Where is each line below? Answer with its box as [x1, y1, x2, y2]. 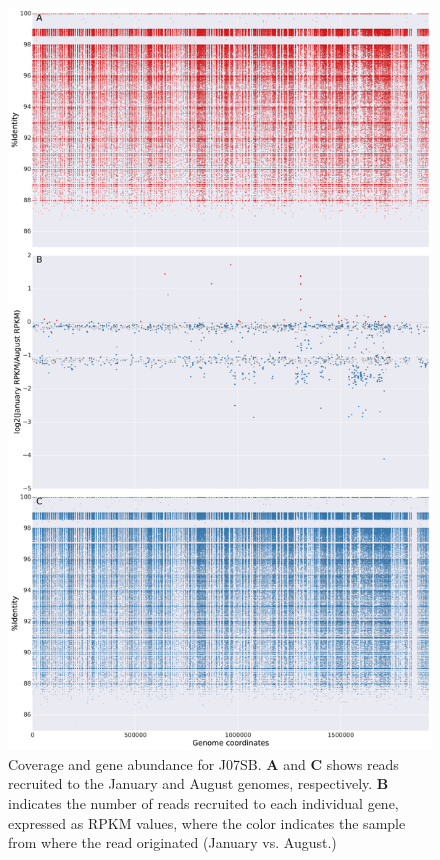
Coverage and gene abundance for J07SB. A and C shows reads [8, 753, 399, 774]
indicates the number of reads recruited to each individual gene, [8, 792, 399, 813]
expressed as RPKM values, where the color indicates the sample [8, 812, 406, 833]
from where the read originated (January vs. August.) [8, 832, 337, 853]
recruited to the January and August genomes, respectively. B [8, 773, 389, 794]
